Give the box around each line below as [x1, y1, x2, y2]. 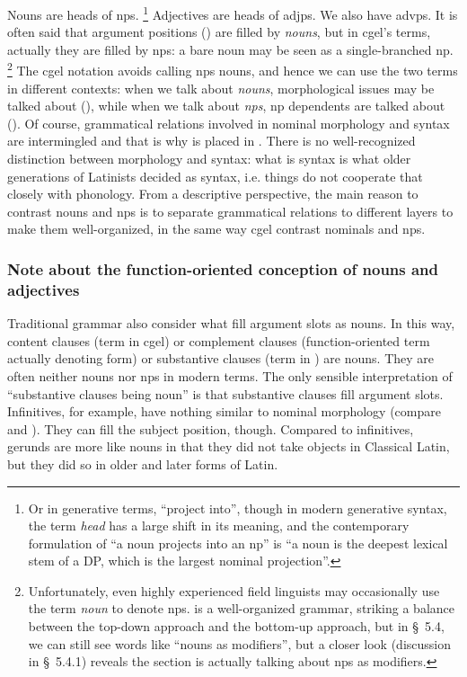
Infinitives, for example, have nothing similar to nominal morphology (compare [7, 402, 441, 421]
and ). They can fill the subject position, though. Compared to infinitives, [7, 419, 414, 438]
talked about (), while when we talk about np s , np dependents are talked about [7, 96, 445, 115]
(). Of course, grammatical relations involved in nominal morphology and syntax [7, 113, 450, 132]
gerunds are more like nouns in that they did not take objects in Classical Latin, [7, 437, 450, 456]
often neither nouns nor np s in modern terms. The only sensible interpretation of [7, 366, 453, 385]
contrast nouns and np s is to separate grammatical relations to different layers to [7, 201, 454, 220]
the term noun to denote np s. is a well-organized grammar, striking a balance [28, 599, 454, 618]
